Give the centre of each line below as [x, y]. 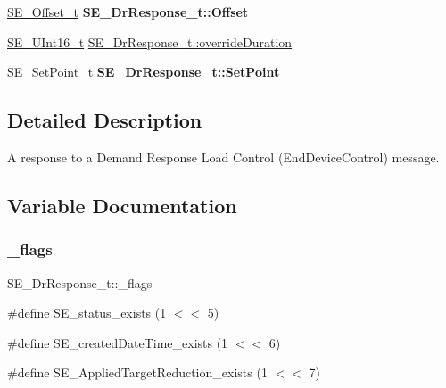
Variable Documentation [122, 205]
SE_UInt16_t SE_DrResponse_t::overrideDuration [150, 41]
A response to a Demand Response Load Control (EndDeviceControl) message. [223, 157]
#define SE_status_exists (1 [87, 313]
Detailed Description [105, 120]
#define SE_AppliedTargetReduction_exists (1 [137, 372]
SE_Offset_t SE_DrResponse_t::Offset [128, 12]
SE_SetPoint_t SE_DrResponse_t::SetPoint [144, 72]
